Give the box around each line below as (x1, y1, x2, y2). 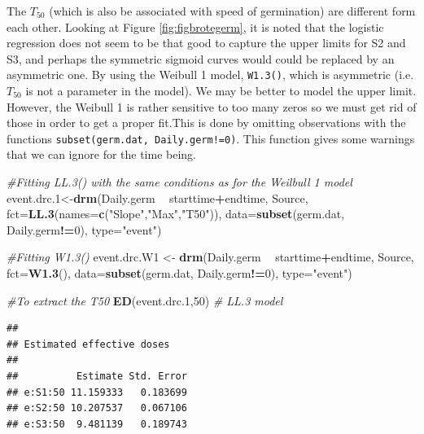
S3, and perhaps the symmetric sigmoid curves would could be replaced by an (7, 50, 395, 67)
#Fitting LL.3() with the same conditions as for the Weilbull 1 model (7, 173, 352, 191)
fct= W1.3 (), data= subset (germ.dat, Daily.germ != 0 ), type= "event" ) (7, 265, 352, 282)
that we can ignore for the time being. (7, 146, 197, 163)
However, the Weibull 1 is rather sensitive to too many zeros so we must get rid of (7, 98, 417, 115)
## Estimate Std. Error (7, 370, 187, 382)
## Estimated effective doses (7, 338, 170, 350)
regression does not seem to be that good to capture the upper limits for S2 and (7, 34, 406, 51)
